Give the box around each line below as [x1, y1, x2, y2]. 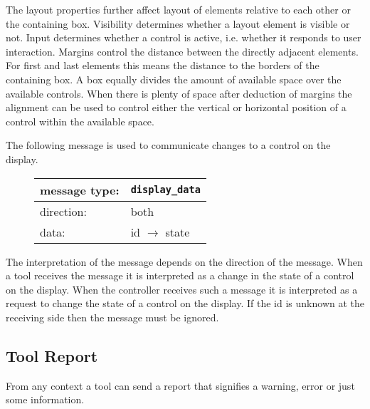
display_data [130, 184, 201, 196]
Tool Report [6, 344, 98, 366]
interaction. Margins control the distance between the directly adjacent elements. [6, 43, 359, 58]
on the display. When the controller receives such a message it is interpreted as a [6, 281, 358, 296]
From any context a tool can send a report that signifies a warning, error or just [6, 378, 355, 393]
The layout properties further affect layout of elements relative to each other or [6, 2, 351, 16]
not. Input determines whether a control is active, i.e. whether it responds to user [6, 30, 361, 45]
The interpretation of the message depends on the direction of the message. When [6, 254, 363, 269]
